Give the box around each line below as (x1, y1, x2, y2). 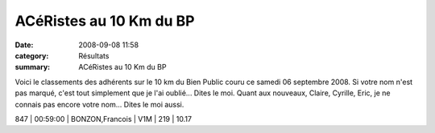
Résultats (78, 50, 110, 60)
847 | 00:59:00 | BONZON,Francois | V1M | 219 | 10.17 (14, 114, 193, 123)
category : (14, 50, 49, 60)
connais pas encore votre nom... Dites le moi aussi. (14, 99, 184, 109)
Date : (14, 40, 34, 50)
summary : (14, 62, 51, 72)
